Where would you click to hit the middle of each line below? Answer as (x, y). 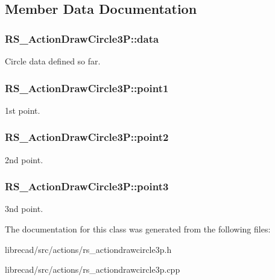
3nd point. (24, 209)
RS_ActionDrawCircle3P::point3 (87, 186)
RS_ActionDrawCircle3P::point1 (87, 88)
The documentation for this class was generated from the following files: (138, 229)
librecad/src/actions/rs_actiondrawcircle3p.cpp (93, 269)
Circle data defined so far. (53, 61)
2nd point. (24, 159)
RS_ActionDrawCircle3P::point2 (87, 137)
